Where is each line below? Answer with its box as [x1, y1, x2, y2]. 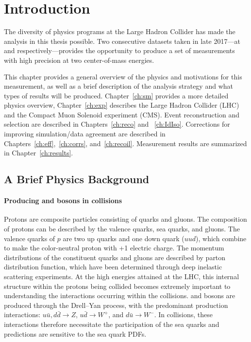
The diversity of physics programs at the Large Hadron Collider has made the [4, 26, 235, 37]
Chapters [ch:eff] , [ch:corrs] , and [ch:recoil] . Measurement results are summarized [4, 138, 247, 148]
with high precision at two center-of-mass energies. [4, 55, 154, 65]
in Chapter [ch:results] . [4, 148, 73, 158]
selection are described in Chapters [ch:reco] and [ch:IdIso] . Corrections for [4, 119, 230, 129]
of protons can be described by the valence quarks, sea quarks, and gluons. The [4, 224, 240, 234]
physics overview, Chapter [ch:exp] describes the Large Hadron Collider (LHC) [4, 100, 239, 110]
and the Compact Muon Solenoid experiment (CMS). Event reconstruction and [4, 109, 239, 119]
